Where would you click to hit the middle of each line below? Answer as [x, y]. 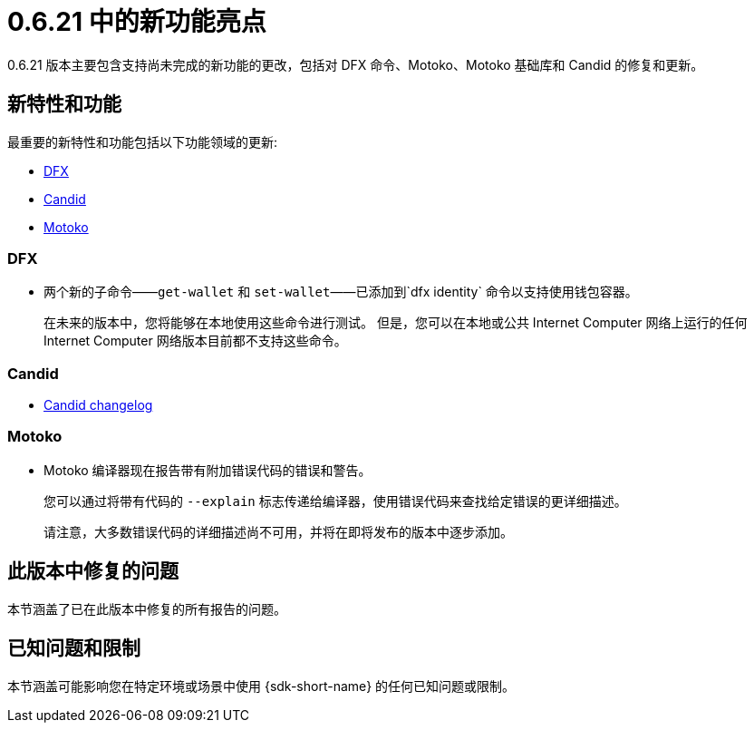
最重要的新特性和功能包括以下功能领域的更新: [143, 141]
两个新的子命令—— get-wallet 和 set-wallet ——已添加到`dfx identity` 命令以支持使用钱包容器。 [341, 292]
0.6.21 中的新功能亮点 [137, 22]
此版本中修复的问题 [93, 571]
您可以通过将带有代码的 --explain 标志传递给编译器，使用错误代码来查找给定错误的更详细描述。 [335, 501]
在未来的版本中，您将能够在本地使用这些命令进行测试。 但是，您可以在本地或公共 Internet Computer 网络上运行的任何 [396, 323]
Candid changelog [98, 405]
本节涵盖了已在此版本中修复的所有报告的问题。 [147, 608]
